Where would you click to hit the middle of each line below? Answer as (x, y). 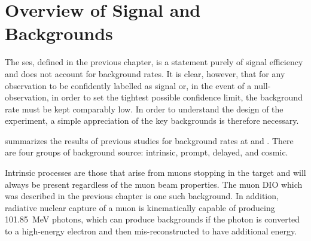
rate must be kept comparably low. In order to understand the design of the (144, 109)
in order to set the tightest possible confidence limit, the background (177, 97)
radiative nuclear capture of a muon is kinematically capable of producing (140, 207)
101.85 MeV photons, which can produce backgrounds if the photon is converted (153, 219)
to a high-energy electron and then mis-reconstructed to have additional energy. (151, 231)
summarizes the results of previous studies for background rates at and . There (149, 140)
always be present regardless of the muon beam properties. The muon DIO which (154, 184)
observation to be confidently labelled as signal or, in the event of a (128, 85)
